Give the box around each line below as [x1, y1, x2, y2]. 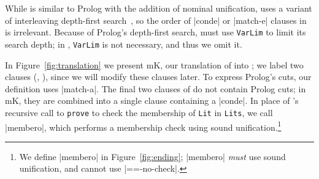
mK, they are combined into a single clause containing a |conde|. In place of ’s [5, 94, 299, 107]
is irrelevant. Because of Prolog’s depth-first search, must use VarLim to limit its [5, 26, 306, 38]
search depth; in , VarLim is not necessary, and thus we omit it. [5, 37, 242, 50]
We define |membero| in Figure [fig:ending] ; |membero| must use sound [19, 150, 286, 163]
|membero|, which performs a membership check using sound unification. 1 [5, 119, 282, 133]
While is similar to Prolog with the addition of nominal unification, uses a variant [5, 2, 312, 14]
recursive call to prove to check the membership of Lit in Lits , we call [5, 106, 273, 119]
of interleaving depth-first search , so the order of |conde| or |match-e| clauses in [5, 13, 307, 26]
